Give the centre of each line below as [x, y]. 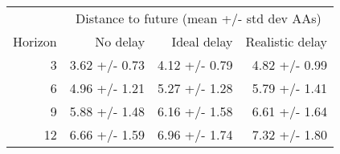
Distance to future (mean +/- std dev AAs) [198, 18]
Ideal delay [202, 41]
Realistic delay [287, 41]
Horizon [35, 41]
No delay [120, 41]
